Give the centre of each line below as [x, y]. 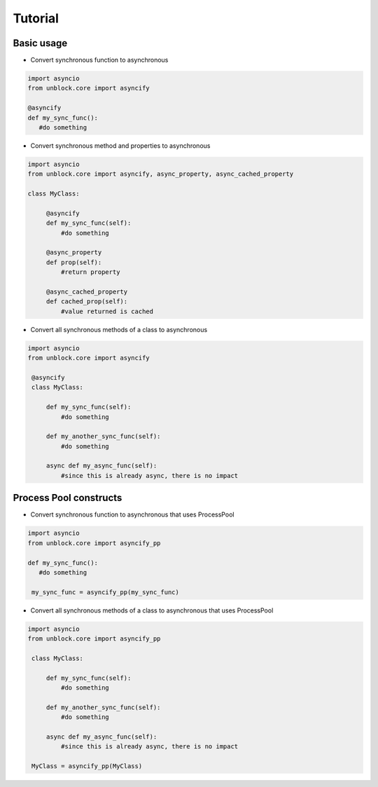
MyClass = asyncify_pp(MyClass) [87, 766]
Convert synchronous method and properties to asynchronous [120, 145]
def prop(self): [74, 262]
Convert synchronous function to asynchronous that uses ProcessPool [132, 514]
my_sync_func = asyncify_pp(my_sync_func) [106, 592]
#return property [90, 272]
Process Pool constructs [68, 498]
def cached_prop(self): [87, 302]
